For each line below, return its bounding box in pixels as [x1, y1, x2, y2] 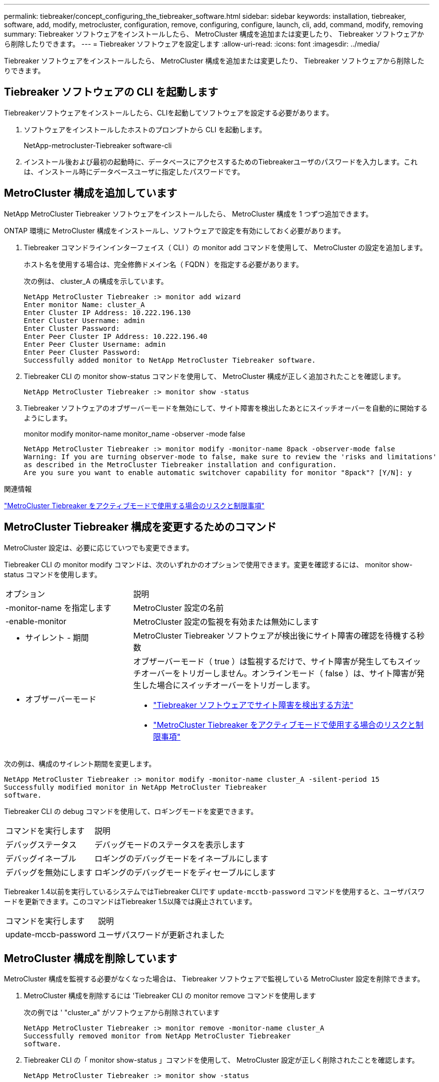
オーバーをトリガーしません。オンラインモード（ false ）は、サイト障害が [141, 668, 417, 678]
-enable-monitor [5, 616, 67, 626]
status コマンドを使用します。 [4, 570, 101, 579]
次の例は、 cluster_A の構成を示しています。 [24, 276, 168, 285]
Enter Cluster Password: [24, 324, 120, 332]
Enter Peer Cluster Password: [24, 348, 141, 356]
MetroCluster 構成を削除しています [4, 952, 177, 965]
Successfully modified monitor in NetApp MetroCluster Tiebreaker [4, 783, 267, 791]
